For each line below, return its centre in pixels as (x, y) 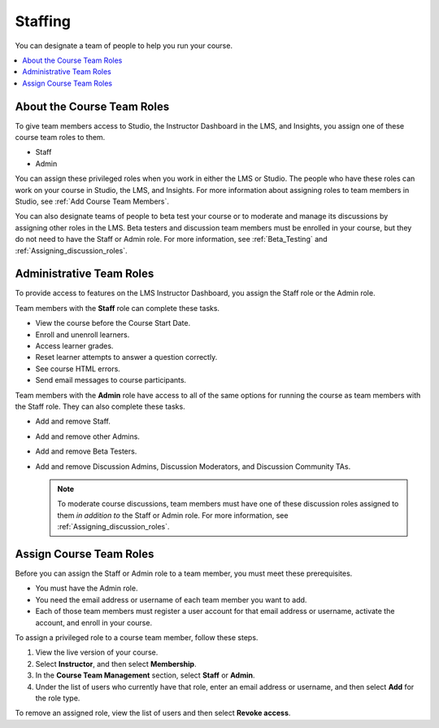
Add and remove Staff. (73, 421)
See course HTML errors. (78, 368)
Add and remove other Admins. (87, 436)
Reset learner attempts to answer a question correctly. (126, 357)
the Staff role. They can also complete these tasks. (100, 406)
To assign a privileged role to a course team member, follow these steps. (137, 637)
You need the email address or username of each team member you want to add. (171, 599)
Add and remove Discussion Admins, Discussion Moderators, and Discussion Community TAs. (193, 466)
